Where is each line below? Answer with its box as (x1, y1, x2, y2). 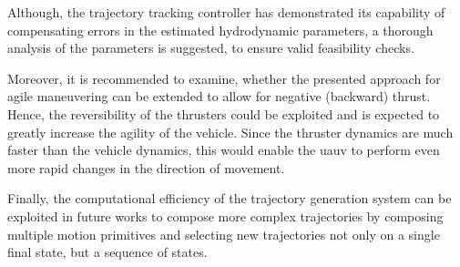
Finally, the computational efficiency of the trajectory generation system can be (7, 189, 452, 208)
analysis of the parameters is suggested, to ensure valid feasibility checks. (7, 38, 414, 57)
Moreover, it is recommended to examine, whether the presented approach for (7, 68, 441, 87)
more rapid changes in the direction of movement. (7, 158, 285, 177)
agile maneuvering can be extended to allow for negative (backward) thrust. (7, 87, 431, 106)
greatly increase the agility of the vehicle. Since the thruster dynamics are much (7, 122, 454, 141)
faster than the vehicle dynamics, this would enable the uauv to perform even (7, 140, 440, 159)
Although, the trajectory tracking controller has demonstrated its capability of (7, 3, 445, 21)
